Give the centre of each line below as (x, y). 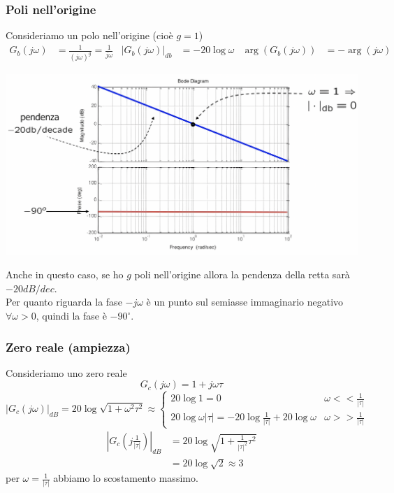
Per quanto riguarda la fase (64, 302)
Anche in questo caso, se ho (65, 274)
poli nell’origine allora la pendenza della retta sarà (242, 274)
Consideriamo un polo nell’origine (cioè (89, 35)
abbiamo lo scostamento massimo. (126, 478)
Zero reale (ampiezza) (68, 346)
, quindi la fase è (71, 315)
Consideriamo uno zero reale (66, 372)
